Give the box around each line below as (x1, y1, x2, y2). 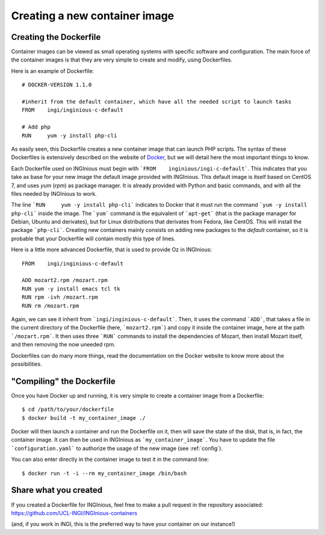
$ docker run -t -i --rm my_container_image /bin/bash (22, 470, 187, 477)
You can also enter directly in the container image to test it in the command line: (11, 455, 209, 463)
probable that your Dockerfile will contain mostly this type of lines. (11, 235, 176, 242)
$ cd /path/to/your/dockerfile (22, 406, 114, 413)
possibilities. (11, 360, 42, 368)
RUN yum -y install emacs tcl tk (22, 285, 120, 292)
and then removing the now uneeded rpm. (11, 341, 116, 348)
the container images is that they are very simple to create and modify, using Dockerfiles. (11, 56, 233, 63)
